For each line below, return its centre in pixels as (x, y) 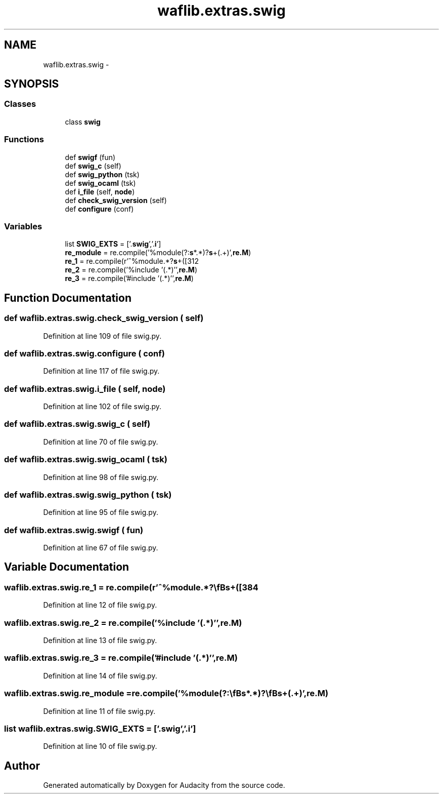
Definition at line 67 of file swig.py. (101, 548)
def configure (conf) (99, 209)
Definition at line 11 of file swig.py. (99, 711)
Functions (24, 139)
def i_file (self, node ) (100, 191)
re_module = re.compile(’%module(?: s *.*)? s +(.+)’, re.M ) (158, 253)
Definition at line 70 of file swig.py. (101, 442)
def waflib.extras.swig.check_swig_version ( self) (104, 318)
